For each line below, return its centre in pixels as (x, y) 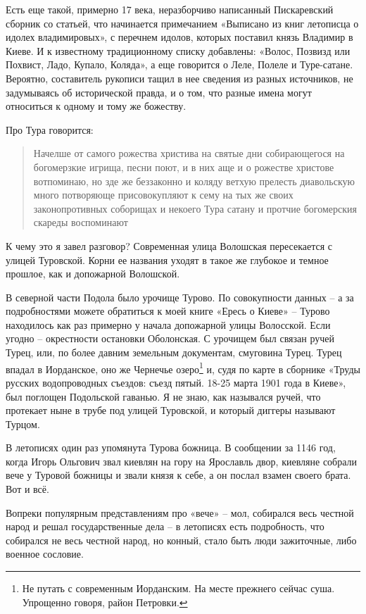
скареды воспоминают (81, 222)
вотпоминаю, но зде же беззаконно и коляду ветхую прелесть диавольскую (194, 181)
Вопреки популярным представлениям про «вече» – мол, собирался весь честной (180, 512)
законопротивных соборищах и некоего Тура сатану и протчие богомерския (195, 208)
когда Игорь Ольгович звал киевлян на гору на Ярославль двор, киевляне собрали (182, 461)
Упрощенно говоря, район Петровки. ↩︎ (105, 602)
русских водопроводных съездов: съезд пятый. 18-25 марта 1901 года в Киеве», (176, 382)
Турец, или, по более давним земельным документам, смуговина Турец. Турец (174, 352)
